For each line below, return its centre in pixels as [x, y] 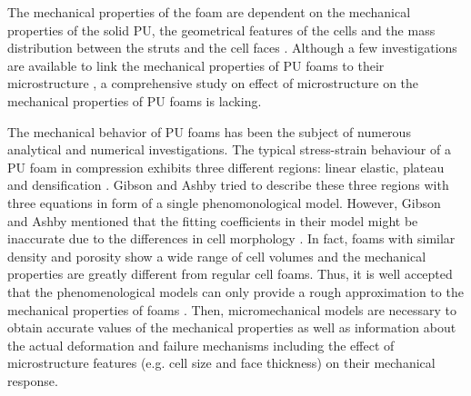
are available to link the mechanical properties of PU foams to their [196, 65]
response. [33, 380]
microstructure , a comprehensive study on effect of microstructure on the [213, 83]
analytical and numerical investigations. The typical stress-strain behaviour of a [229, 149]
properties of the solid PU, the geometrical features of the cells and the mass [221, 30]
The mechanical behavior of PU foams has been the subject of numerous [209, 131]
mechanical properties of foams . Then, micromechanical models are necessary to [232, 309]
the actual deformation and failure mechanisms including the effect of [201, 345]
